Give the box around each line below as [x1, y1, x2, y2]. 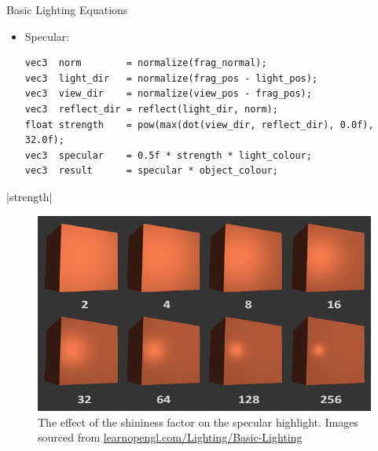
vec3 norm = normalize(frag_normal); [24, 57, 267, 69]
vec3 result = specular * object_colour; [24, 165, 278, 177]
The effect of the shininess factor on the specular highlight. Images [38, 413, 358, 430]
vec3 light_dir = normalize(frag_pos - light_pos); [24, 72, 318, 84]
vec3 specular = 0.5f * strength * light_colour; [24, 149, 312, 161]
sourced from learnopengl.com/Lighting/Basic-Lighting [38, 429, 303, 445]
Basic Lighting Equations [6, 2, 128, 17]
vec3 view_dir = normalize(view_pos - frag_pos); [24, 88, 312, 100]
